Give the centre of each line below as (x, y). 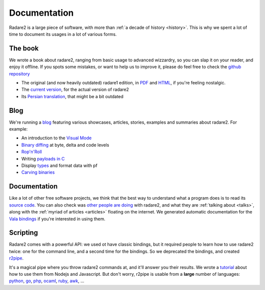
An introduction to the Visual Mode (56, 138)
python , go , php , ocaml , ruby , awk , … (47, 281)
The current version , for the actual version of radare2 (75, 90)
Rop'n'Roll (32, 152)
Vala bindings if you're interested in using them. (57, 219)
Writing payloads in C (43, 158)
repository (20, 74)
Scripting (24, 233)
